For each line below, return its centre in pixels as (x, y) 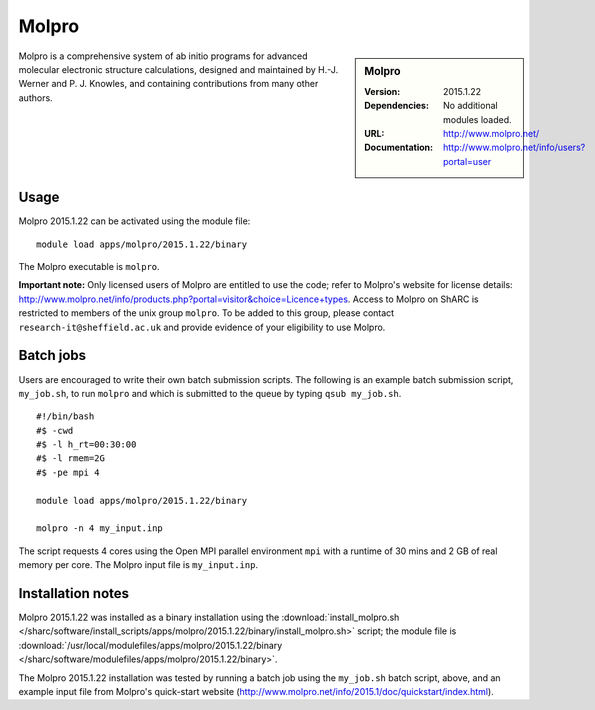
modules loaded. (477, 119)
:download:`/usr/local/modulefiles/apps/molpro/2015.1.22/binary (150, 645)
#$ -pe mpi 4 (68, 472)
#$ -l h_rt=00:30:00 (86, 444)
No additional (471, 106)
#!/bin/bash (65, 416)
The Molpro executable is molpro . (89, 267)
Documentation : (399, 147)
